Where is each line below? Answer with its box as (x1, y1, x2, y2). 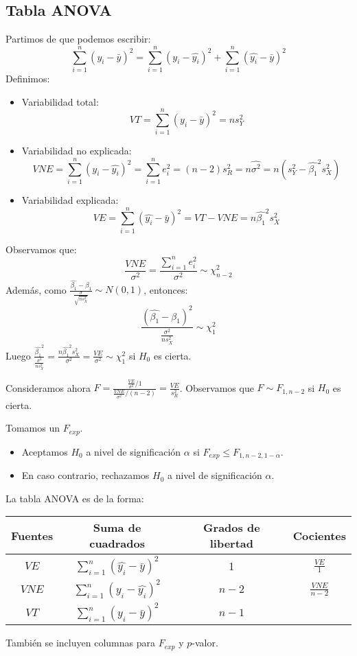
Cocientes (292, 527, 346, 543)
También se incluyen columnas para (5, 635, 155, 650)
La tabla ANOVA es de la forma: (5, 491, 144, 505)
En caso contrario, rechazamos (21, 468, 150, 482)
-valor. (192, 635, 218, 650)
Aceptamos (21, 444, 68, 458)
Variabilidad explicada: (21, 192, 119, 207)
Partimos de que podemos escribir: (5, 32, 151, 46)
